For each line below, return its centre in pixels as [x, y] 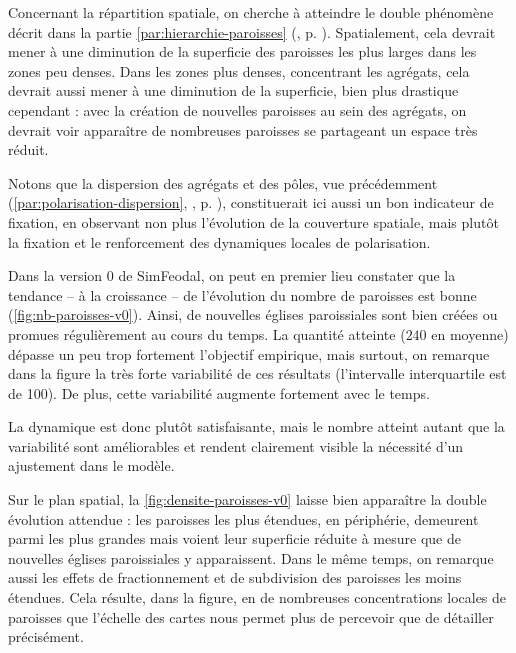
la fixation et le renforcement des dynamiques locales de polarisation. [219, 241]
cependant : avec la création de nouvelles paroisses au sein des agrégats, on [237, 109]
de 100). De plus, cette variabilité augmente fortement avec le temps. [219, 392]
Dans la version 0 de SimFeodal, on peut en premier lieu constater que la [232, 275]
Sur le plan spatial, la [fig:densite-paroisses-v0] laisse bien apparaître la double [247, 499]
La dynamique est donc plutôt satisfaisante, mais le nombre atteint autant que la [256, 426]
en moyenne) [470, 333]
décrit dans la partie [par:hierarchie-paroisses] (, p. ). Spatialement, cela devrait [252, 31]
